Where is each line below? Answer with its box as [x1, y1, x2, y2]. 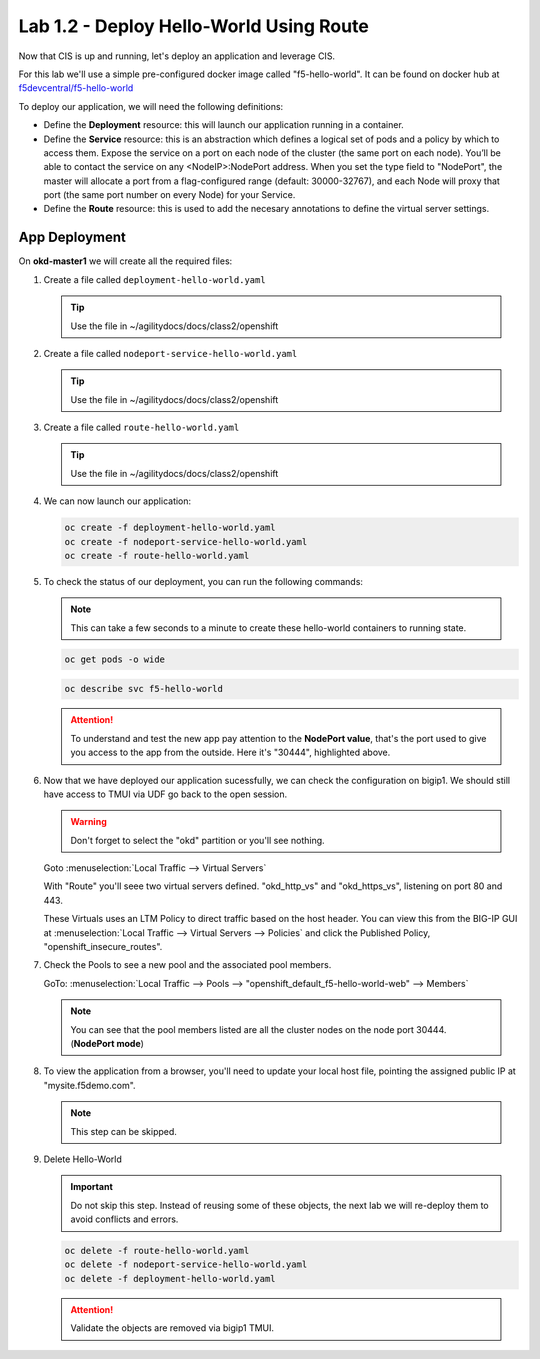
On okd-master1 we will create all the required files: [18, 255, 233, 267]
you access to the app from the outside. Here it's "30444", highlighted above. [70, 746, 391, 759]
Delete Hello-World [43, 1153, 122, 1165]
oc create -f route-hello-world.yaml [64, 550, 250, 562]
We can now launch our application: [43, 495, 192, 507]
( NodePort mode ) [70, 1037, 145, 1049]
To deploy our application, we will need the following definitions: [18, 100, 284, 112]
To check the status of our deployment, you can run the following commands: [43, 576, 364, 588]
